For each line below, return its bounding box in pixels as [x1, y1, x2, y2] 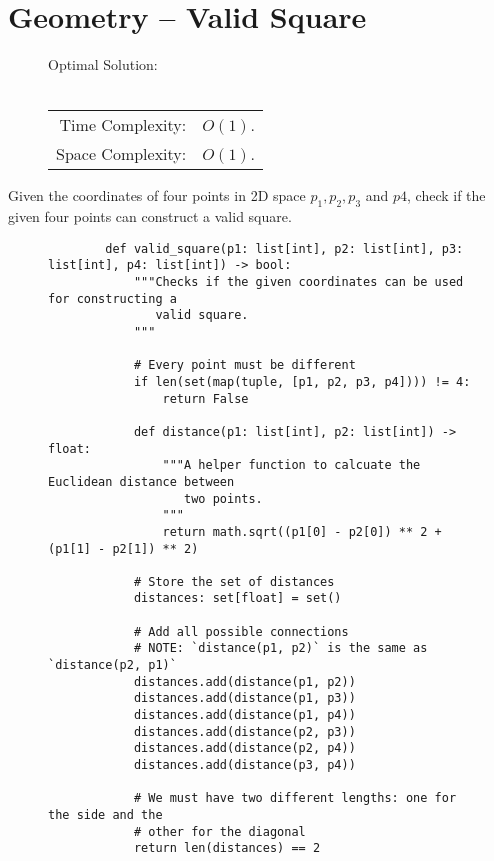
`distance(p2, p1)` [48, 658, 177, 673]
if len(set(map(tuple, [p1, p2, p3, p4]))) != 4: [133, 374, 471, 389]
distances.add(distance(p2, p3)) [133, 724, 356, 739]
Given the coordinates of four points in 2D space [8, 185, 306, 206]
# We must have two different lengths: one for [133, 791, 457, 806]
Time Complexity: [59, 113, 187, 137]
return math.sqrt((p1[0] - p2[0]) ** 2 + [162, 524, 442, 539]
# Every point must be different [133, 358, 356, 373]
